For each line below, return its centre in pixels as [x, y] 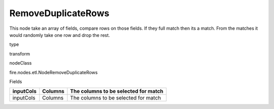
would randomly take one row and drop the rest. [60, 35]
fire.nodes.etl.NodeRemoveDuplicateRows [54, 72]
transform [20, 53]
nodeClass [21, 63]
